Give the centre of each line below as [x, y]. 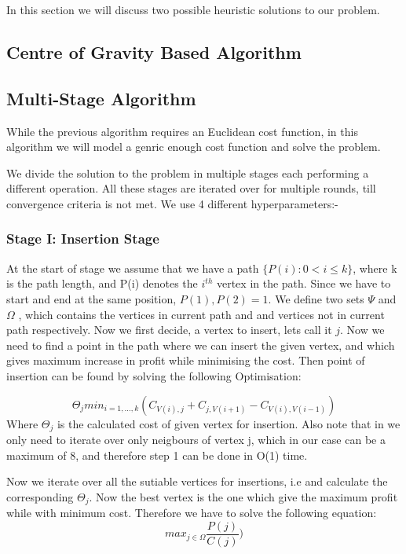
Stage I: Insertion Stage [83, 238]
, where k [375, 268]
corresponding [40, 496]
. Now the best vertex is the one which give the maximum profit [243, 496]
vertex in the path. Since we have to [304, 283]
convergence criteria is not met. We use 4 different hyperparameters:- [172, 203]
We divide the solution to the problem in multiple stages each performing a [188, 172]
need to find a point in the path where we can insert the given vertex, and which [201, 345]
